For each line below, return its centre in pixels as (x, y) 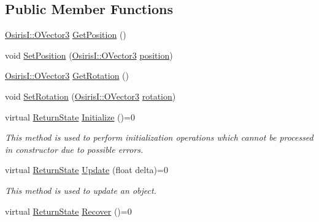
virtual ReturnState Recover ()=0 (68, 211)
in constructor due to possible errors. (74, 149)
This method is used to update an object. (81, 190)
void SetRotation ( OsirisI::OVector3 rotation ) (90, 96)
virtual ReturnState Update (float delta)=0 (86, 170)
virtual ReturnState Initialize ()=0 (70, 117)
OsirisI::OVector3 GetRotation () (67, 76)
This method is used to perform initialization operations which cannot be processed (159, 137)
